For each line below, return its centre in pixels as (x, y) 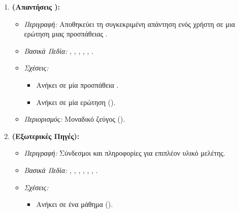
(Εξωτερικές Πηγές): (46, 136)
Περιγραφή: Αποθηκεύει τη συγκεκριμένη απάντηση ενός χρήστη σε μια (130, 24)
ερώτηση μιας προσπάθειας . (66, 34)
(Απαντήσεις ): (36, 7)
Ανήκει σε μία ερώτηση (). (76, 102)
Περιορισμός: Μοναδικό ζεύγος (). (75, 119)
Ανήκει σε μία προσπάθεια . (77, 84)
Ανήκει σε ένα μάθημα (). (75, 204)
